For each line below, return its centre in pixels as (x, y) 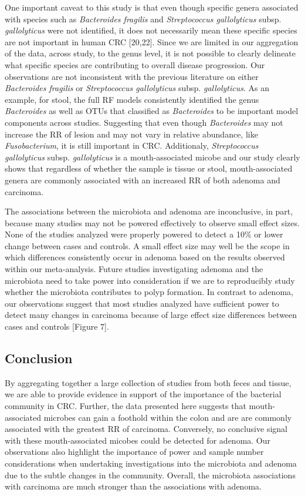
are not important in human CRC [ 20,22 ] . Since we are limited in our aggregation (152, 41)
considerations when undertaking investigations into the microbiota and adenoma (151, 463)
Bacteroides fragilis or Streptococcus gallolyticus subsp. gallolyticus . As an (137, 88)
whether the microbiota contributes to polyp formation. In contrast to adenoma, (149, 292)
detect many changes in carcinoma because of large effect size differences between (151, 315)
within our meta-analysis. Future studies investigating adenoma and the (134, 269)
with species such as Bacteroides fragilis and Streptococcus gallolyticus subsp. (143, 19)
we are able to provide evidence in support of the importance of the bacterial (143, 394)
